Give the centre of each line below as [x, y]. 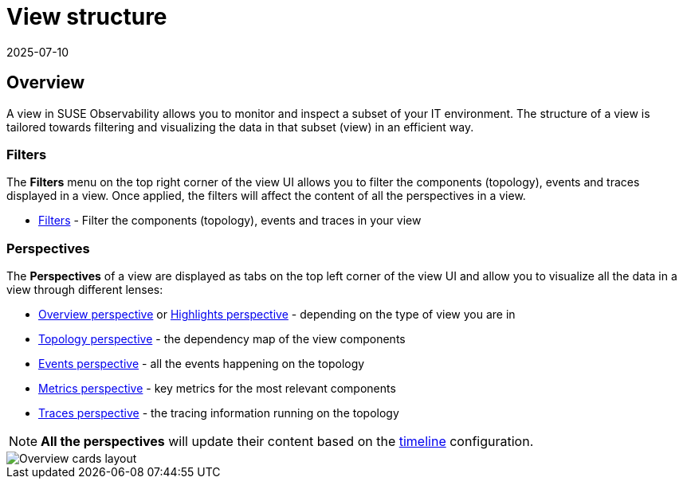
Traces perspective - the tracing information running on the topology [219, 413]
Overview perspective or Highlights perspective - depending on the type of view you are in [277, 315]
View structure [87, 17]
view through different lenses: [85, 290]
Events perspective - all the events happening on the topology [202, 364]
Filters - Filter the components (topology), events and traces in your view [230, 221]
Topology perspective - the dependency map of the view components [222, 339]
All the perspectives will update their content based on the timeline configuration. [287, 442]
